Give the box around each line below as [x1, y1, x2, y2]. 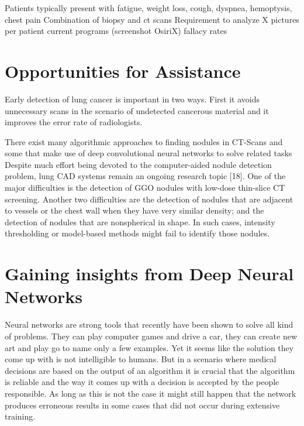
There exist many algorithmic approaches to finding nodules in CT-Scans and [5, 135, 283, 147]
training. [5, 410, 36, 422]
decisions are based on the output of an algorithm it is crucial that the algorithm [5, 364, 295, 376]
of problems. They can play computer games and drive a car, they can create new [5, 329, 298, 342]
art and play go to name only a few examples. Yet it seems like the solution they [5, 341, 294, 353]
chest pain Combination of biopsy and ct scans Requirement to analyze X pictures [5, 13, 299, 25]
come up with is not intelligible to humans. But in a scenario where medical [5, 353, 277, 365]
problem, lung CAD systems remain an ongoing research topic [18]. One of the [5, 170, 286, 182]
